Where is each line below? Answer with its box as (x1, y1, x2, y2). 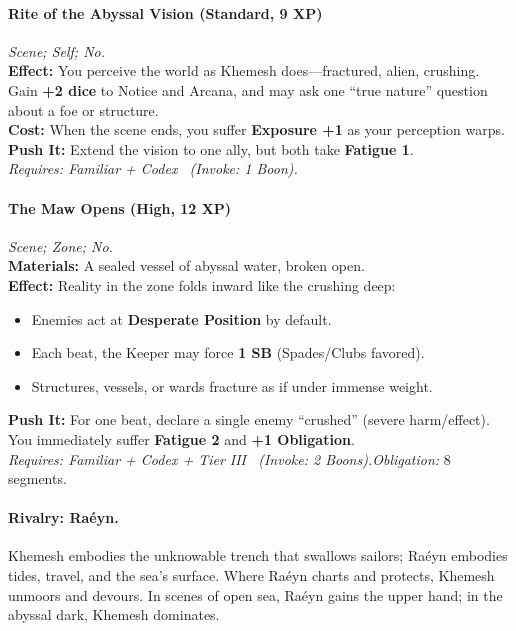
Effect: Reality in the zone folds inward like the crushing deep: (8, 274, 396, 295)
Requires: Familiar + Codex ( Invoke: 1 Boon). (8, 158, 298, 179)
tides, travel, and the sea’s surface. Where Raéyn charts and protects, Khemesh (8, 565, 495, 586)
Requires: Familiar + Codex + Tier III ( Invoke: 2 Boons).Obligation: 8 (8, 448, 451, 469)
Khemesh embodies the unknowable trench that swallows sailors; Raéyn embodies (8, 545, 508, 566)
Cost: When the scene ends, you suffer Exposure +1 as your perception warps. (8, 119, 505, 140)
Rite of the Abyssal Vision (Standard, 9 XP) (8, 2, 323, 23)
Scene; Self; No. (8, 40, 106, 61)
